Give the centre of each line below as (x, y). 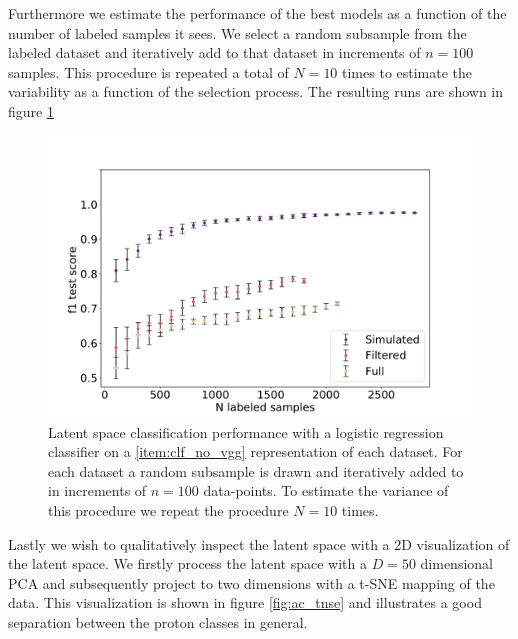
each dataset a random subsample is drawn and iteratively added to (256, 470)
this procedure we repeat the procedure (168, 509)
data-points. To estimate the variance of (326, 490)
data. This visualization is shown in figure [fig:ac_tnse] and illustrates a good (245, 602)
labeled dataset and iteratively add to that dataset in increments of (214, 52)
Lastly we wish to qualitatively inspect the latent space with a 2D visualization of (259, 543)
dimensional (456, 563)
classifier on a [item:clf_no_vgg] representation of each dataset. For (255, 451)
